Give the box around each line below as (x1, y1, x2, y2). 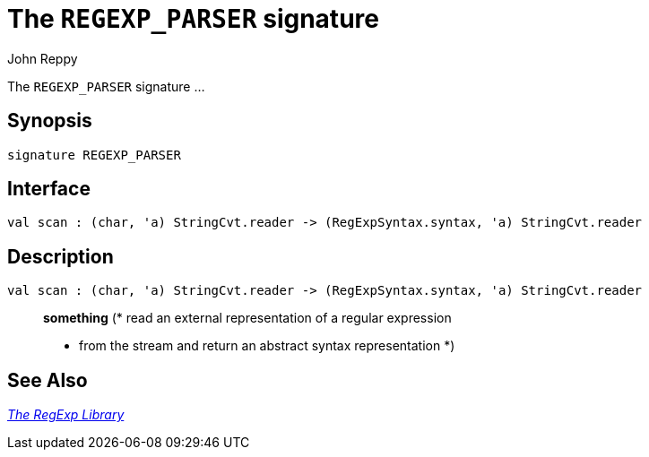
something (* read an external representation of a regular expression (43, 310, 452, 326)
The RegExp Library (7, 407, 125, 423)
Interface (7, 177, 91, 201)
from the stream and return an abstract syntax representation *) (79, 338, 455, 354)
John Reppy (7, 50, 78, 66)
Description (7, 245, 114, 268)
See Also (7, 368, 88, 392)
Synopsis (7, 109, 92, 133)
